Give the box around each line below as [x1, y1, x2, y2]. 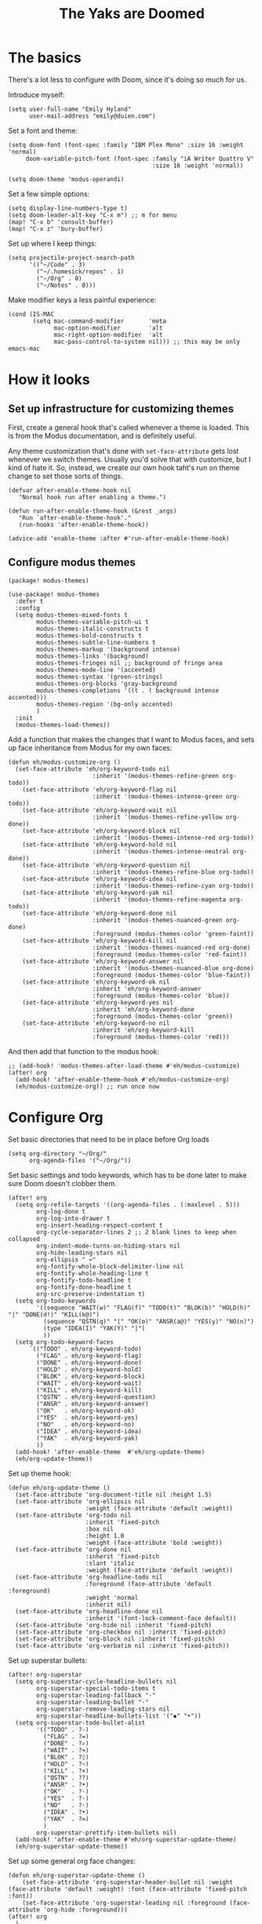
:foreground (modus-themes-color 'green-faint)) [92, 929, 255, 938]
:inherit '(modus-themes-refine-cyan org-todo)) [92, 882, 255, 889]
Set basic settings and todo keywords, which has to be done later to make [8, 1170, 247, 1180]
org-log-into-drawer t [36, 1214, 111, 1222]
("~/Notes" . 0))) [36, 281, 96, 289]
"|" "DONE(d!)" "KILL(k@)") [8, 1310, 100, 1319]
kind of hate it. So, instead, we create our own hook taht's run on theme [8, 462, 240, 472]
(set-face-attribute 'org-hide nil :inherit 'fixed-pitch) [15, 1621, 213, 1629]
